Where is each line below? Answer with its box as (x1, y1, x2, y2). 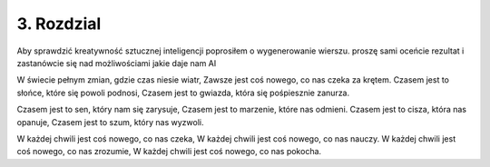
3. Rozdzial (16, 14, 102, 34)
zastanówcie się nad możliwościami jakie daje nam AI (16, 57, 217, 68)
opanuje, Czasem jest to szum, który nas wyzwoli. (16, 116, 204, 127)
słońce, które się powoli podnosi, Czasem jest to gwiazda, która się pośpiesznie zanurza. (16, 87, 350, 98)
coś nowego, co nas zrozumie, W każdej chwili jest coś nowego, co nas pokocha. (16, 146, 322, 157)
